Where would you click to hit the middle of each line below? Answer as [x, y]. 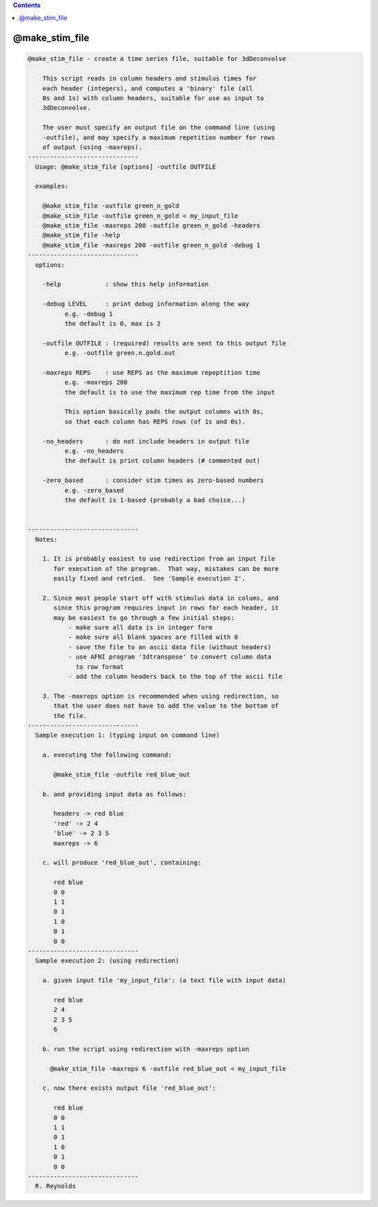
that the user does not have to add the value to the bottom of [166, 706]
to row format [100, 667]
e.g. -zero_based [94, 490]
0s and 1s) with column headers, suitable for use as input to [153, 98]
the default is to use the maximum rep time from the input [170, 392]
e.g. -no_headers [94, 451]
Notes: [47, 539]
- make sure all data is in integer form [140, 628]
